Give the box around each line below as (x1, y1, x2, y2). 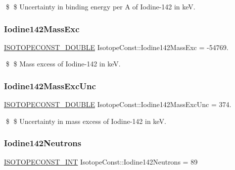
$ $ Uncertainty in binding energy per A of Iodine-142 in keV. (5, 1, 195, 11)
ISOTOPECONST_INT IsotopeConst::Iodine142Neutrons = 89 (4, 156, 198, 167)
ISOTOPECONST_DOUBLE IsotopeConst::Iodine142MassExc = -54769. (4, 42, 229, 52)
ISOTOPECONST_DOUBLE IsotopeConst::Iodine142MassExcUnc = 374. (4, 99, 232, 110)
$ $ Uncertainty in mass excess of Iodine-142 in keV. (5, 115, 166, 126)
